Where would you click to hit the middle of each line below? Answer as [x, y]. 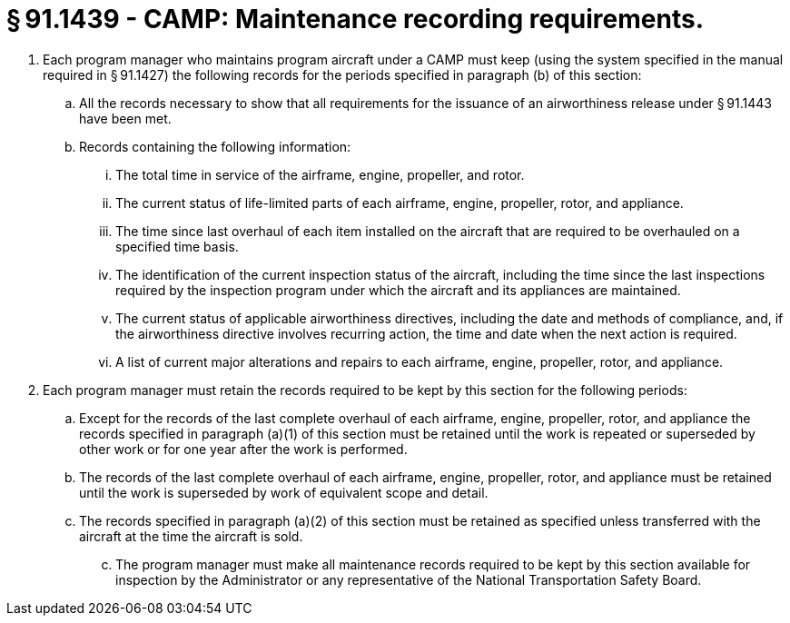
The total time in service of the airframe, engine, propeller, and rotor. [320, 174]
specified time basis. [177, 246]
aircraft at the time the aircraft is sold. [191, 536]
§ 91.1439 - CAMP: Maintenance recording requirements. [355, 19]
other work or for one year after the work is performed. [243, 449]
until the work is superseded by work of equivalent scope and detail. [284, 492]
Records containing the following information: [215, 146]
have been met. [125, 118]
